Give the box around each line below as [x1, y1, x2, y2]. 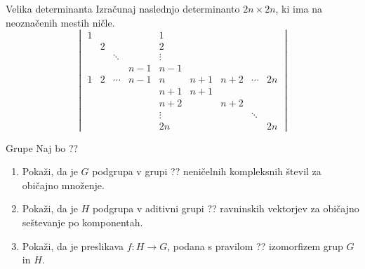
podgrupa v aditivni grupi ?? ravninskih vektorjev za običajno [92, 201, 359, 216]
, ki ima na [275, 1, 323, 15]
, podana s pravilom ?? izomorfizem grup [167, 238, 343, 253]
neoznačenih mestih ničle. [6, 15, 115, 29]
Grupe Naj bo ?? [6, 140, 79, 155]
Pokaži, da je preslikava [22, 238, 124, 253]
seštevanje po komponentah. [22, 215, 143, 230]
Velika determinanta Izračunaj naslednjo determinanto [6, 1, 240, 15]
